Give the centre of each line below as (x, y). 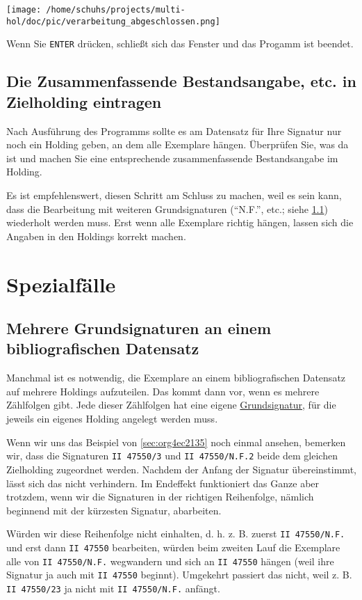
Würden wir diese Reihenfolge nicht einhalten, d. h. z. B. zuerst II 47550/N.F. (176, 534)
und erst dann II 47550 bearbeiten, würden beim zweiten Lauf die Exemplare (173, 547)
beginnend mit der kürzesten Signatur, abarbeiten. (114, 510)
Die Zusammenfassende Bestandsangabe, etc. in (181, 81)
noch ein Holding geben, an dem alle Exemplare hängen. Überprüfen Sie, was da (178, 144)
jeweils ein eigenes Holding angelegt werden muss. (112, 419)
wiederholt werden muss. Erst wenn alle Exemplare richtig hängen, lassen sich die (180, 222)
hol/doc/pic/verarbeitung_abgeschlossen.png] (113, 21)
